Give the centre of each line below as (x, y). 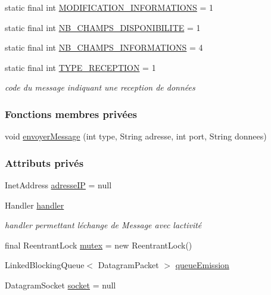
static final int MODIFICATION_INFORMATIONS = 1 (109, 7)
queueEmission (202, 265)
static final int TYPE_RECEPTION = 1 (80, 67)
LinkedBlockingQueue (45, 265)
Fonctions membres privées (71, 114)
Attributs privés (44, 162)
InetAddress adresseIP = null (58, 185)
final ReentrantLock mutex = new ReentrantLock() (99, 245)
